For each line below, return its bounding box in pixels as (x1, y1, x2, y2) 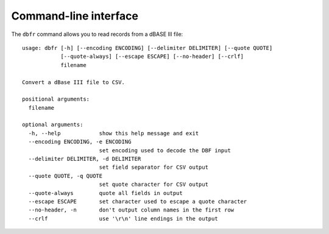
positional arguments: (22, 96, 90, 103)
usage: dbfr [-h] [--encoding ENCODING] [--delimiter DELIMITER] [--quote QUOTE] (22, 44, 273, 51)
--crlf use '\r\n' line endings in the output (28, 215, 219, 222)
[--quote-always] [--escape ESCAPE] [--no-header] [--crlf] (60, 53, 244, 60)
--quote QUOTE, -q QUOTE (28, 172, 103, 179)
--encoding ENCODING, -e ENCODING (28, 138, 132, 146)
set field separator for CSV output (99, 164, 208, 171)
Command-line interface (11, 9, 138, 23)
